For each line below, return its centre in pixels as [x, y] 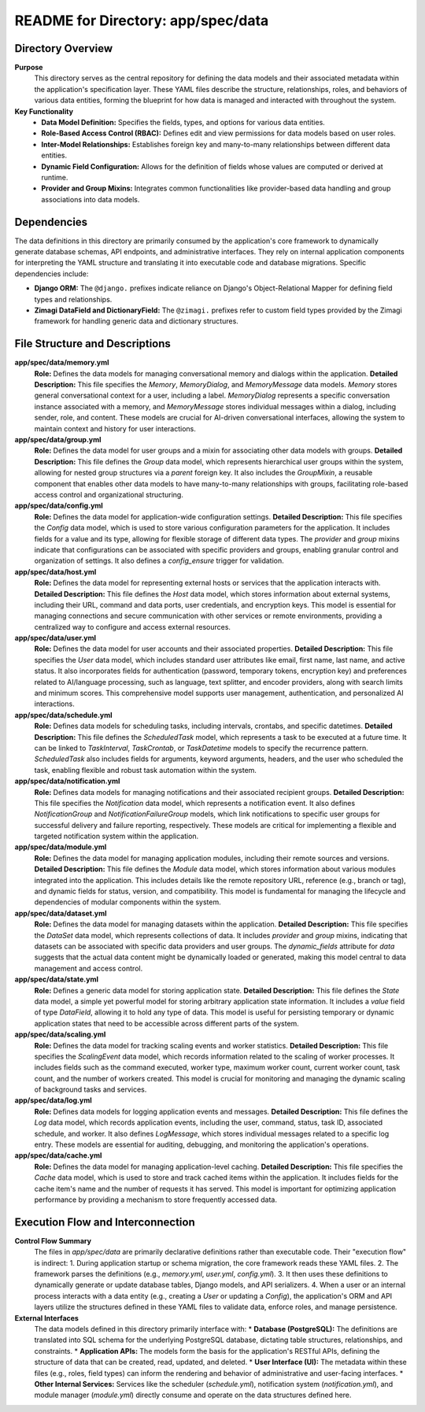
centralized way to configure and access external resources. [133, 627]
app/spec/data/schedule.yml [64, 715]
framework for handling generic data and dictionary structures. [137, 321]
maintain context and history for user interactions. [115, 428]
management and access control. [89, 968]
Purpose [29, 68]
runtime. [55, 177]
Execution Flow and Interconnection [105, 1222]
